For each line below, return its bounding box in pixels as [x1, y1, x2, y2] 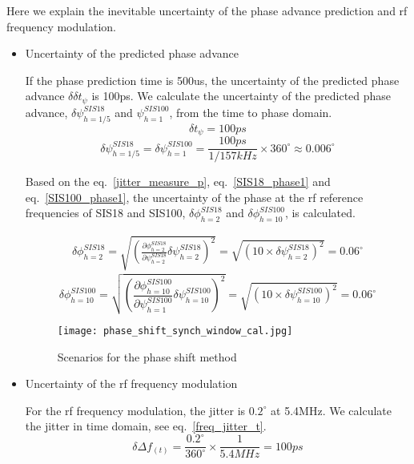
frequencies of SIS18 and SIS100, [25, 204, 186, 221]
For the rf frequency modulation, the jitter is [25, 401, 246, 418]
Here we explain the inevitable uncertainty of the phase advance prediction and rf [6, 2, 408, 18]
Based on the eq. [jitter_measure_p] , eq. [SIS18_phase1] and [25, 173, 331, 190]
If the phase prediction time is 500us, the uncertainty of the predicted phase [25, 71, 400, 88]
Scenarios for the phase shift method [57, 348, 237, 365]
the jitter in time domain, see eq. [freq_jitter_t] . [25, 418, 267, 434]
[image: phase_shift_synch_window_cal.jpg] [57, 325, 293, 337]
